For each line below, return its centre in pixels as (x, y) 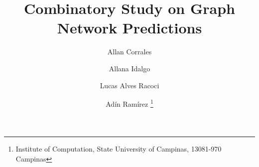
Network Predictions (129, 28)
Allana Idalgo (129, 68)
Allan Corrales (129, 52)
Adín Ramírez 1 (129, 103)
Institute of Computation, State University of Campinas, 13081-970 (119, 149)
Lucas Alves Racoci (129, 85)
